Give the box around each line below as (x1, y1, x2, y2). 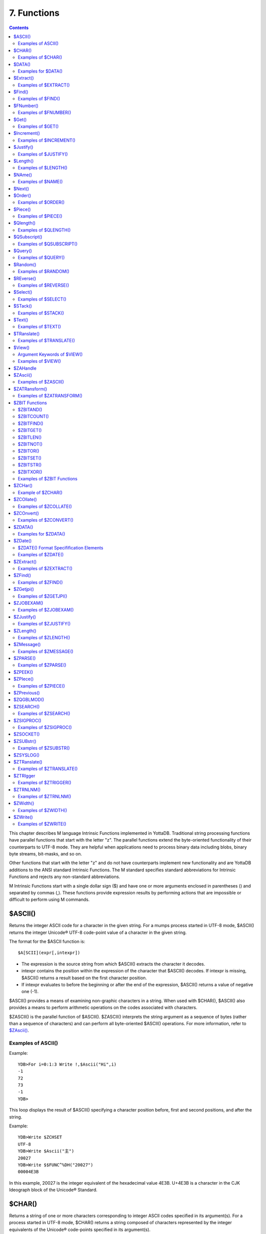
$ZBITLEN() (18, 434, 42, 440)
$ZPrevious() (13, 690, 40, 696)
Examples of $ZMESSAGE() (18, 648, 74, 654)
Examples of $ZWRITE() (18, 821, 66, 827)
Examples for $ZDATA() (18, 531, 66, 537)
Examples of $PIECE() (18, 213, 63, 219)
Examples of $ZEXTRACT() (18, 566, 73, 572)
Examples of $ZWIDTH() (18, 807, 67, 813)
